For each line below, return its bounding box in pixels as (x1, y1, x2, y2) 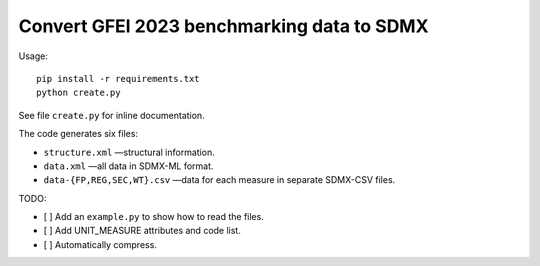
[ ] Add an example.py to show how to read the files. (43, 211, 264, 223)
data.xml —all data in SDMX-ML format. (43, 160, 214, 172)
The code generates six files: (18, 128, 139, 140)
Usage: (18, 50, 49, 62)
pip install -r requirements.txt (36, 73, 200, 84)
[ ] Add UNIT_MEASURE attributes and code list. (43, 225, 242, 237)
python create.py (36, 87, 121, 99)
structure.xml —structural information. (43, 146, 215, 158)
